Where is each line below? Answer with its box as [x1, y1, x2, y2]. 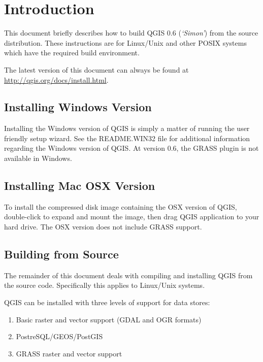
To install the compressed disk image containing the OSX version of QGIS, [4, 201, 237, 212]
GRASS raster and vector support [16, 348, 122, 358]
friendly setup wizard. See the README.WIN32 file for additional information [4, 133, 250, 143]
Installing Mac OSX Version [4, 178, 155, 193]
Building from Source [4, 246, 119, 262]
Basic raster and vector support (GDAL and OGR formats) [16, 314, 202, 324]
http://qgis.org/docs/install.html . [4, 74, 109, 85]
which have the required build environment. [4, 47, 140, 58]
